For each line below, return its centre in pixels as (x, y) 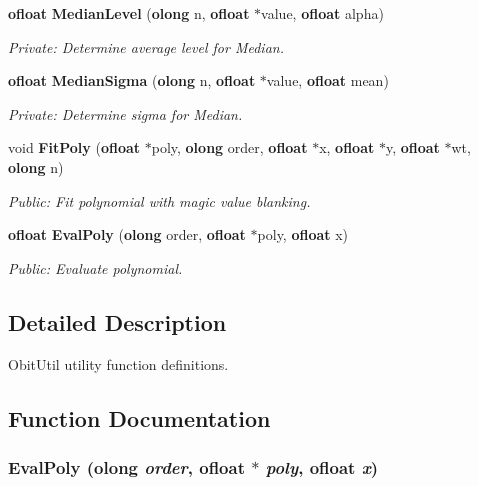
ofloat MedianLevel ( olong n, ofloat (129, 13)
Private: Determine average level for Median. (146, 46)
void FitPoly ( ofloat (74, 147)
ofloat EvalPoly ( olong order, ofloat (127, 234)
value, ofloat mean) (327, 80)
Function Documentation (139, 417)
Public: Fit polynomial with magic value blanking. (159, 200)
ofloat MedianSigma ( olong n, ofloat (132, 80)
